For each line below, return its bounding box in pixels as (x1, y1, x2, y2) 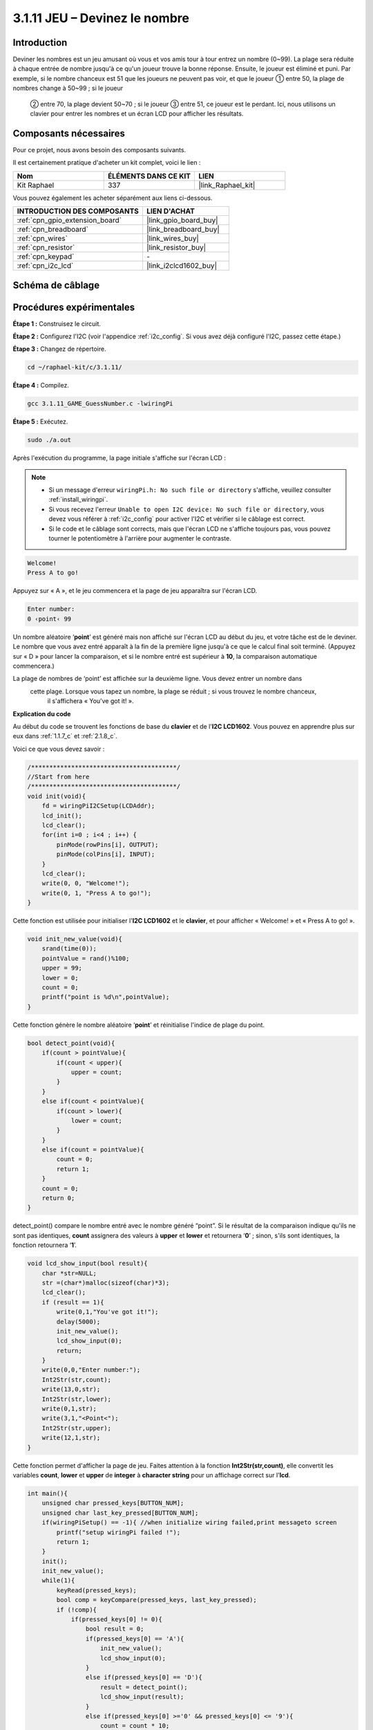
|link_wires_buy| (146, 234, 200, 244)
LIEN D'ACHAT (146, 206, 195, 216)
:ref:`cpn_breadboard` (17, 225, 89, 235)
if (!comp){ (56, 1605, 97, 1614)
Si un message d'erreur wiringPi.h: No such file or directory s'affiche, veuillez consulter (48, 486, 332, 494)
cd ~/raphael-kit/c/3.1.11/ (27, 363, 122, 372)
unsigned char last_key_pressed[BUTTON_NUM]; (41, 1509, 199, 1517)
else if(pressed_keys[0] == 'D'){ (85, 1673, 203, 1682)
